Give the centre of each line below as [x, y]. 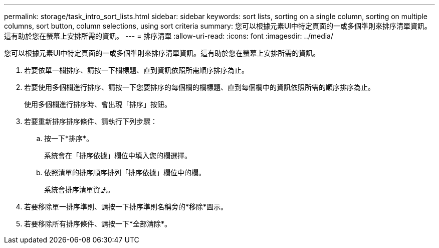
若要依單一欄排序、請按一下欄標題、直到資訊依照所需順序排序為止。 [136, 70]
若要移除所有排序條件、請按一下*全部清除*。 [98, 224]
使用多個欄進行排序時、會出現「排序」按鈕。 [98, 104]
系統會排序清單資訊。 [79, 190]
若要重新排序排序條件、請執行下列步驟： [91, 121]
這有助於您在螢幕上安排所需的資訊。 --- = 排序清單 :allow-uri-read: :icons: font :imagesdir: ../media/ [169, 36]
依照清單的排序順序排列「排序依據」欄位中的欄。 [125, 172]
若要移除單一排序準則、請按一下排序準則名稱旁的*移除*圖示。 [126, 207]
